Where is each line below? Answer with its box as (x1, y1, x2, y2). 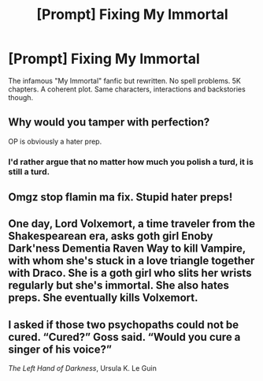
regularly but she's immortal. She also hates (8, 278, 230, 293)
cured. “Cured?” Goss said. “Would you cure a (8, 330, 241, 344)
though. (8, 92, 34, 102)
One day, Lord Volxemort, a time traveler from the (8, 217, 256, 230)
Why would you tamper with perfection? (8, 116, 210, 129)
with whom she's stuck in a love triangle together (8, 254, 255, 267)
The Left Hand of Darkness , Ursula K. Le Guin (8, 364, 157, 373)
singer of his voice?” (8, 342, 113, 356)
